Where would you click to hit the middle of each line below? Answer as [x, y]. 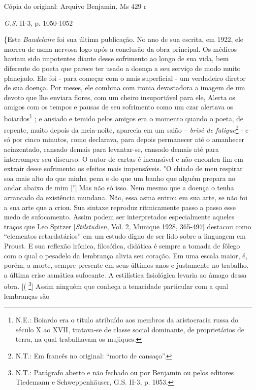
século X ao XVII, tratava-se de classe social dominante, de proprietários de [130, 329]
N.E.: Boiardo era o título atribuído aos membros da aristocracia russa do [127, 320]
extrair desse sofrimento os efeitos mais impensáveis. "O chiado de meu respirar [123, 168]
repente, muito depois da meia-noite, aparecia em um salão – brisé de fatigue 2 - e [126, 129]
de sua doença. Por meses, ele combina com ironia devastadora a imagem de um [125, 88]
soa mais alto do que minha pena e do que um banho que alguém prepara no [120, 178]
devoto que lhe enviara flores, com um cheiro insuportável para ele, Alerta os [120, 97]
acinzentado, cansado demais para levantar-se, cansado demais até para [112, 149]
